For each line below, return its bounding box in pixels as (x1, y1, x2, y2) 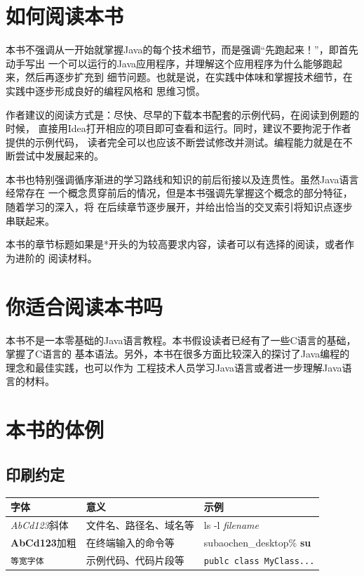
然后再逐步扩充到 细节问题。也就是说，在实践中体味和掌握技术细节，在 (25, 70, 353, 84)
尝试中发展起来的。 (15, 148, 104, 163)
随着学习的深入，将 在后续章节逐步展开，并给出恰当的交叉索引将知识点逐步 (6, 199, 353, 214)
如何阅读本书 (6, 1, 124, 30)
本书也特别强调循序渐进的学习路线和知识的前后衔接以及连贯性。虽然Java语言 (6, 171, 359, 186)
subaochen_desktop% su (203, 535, 311, 549)
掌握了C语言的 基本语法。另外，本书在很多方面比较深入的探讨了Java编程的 (6, 346, 350, 361)
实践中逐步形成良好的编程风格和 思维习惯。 (6, 83, 205, 98)
